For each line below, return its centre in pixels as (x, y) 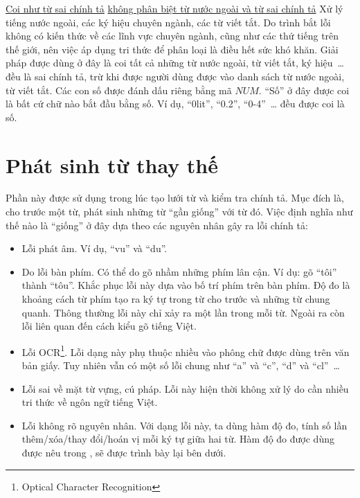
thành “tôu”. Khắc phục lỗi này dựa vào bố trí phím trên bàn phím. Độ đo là (186, 285)
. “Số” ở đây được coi (304, 90)
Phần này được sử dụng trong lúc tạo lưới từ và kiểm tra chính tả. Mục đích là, (175, 198)
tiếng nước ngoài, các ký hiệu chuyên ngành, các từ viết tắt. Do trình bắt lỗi (168, 22)
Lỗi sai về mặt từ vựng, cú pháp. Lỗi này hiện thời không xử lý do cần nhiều (185, 388)
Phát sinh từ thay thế (112, 164)
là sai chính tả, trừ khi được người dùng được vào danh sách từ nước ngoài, (184, 76)
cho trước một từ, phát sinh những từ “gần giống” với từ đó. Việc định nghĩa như (179, 212)
